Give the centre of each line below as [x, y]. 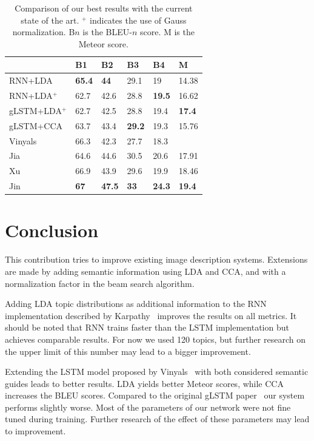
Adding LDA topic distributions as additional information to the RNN [136, 304]
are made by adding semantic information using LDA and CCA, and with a [145, 271]
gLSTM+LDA [35, 110]
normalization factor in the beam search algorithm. [100, 283]
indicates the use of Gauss [138, 20]
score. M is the [167, 32]
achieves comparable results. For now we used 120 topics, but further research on [155, 339]
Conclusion [52, 230]
